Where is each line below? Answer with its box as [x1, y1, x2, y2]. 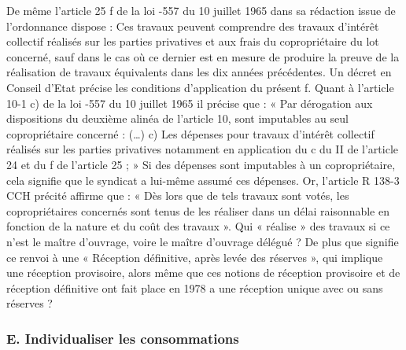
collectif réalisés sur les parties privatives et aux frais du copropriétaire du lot [6, 33, 379, 50]
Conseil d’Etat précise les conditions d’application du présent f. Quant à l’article [6, 79, 394, 95]
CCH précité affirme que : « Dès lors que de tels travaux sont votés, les [6, 187, 349, 204]
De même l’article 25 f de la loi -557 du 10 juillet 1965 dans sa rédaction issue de [6, 2, 396, 18]
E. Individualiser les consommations [6, 328, 239, 348]
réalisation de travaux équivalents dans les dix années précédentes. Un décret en [6, 64, 392, 80]
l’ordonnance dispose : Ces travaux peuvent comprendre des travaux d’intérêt [6, 17, 379, 34]
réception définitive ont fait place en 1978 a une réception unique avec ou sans [6, 279, 383, 296]
